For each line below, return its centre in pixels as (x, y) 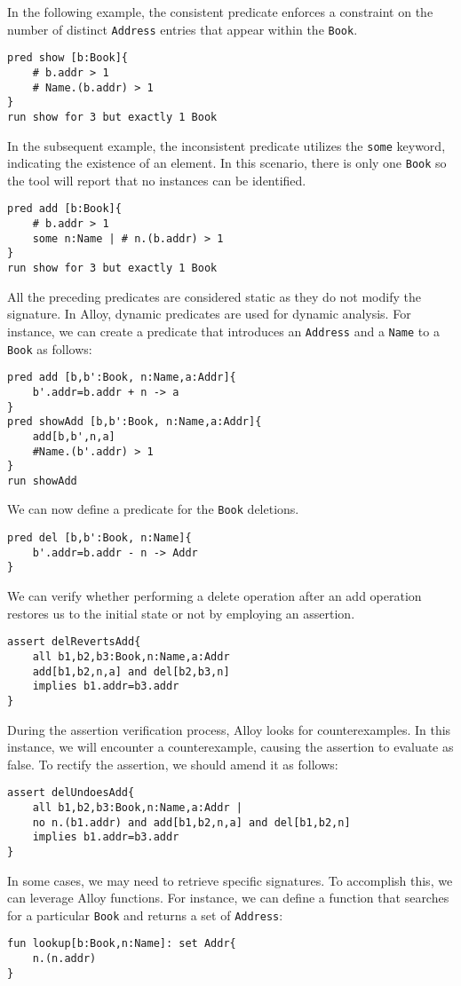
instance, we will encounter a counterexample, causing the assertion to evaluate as (230, 747)
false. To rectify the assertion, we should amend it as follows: (173, 764)
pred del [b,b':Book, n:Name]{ (99, 538)
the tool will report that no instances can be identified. (157, 180)
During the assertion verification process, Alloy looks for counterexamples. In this (229, 729)
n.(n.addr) (64, 959)
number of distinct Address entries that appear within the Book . (183, 29)
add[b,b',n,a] (74, 436)
